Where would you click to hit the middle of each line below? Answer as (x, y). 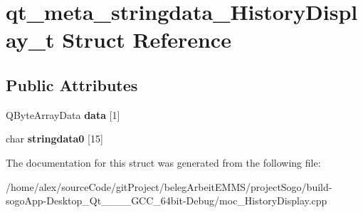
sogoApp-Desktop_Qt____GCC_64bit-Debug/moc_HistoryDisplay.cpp (167, 201)
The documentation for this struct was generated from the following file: (163, 162)
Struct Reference (147, 40)
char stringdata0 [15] (54, 139)
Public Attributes (72, 84)
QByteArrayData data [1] (63, 114)
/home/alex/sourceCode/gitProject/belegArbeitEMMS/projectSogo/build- (169, 186)
